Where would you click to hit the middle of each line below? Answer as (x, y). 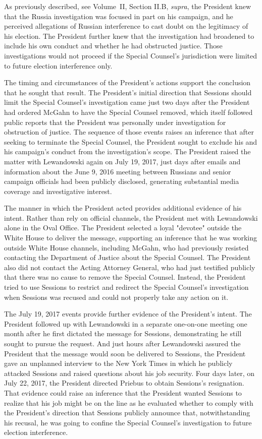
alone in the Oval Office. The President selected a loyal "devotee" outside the (123, 228)
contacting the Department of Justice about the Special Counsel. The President (127, 257)
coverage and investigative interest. (58, 191)
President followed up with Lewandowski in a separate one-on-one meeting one (126, 323)
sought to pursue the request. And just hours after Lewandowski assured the (122, 343)
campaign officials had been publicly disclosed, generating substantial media (122, 181)
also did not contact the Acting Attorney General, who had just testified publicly (130, 267)
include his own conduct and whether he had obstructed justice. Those (113, 46)
